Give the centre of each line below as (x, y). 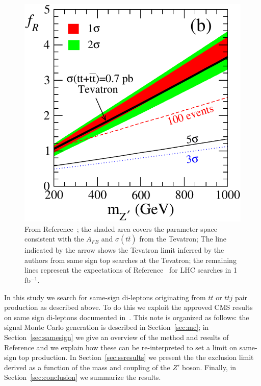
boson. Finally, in (209, 367)
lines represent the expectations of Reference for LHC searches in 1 (131, 270)
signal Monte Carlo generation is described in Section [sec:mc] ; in (107, 327)
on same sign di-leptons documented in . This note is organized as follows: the (127, 317)
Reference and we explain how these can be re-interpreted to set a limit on (121, 347)
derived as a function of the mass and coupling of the (87, 367)
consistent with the (54, 239)
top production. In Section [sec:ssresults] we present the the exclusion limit (136, 357)
